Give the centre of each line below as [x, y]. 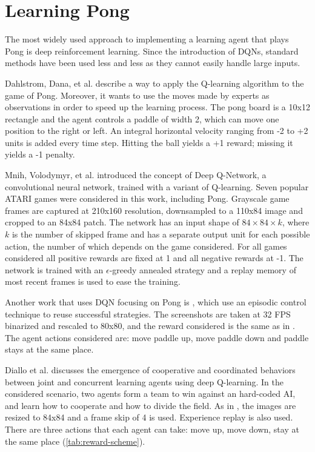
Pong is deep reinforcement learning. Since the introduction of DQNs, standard [152, 51]
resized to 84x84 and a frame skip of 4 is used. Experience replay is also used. [149, 417]
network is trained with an [54, 269]
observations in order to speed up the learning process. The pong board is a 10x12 [157, 107]
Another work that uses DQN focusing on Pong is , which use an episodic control [156, 302]
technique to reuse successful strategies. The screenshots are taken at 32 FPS [148, 314]
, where [296, 222]
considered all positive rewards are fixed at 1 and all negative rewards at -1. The [154, 258]
